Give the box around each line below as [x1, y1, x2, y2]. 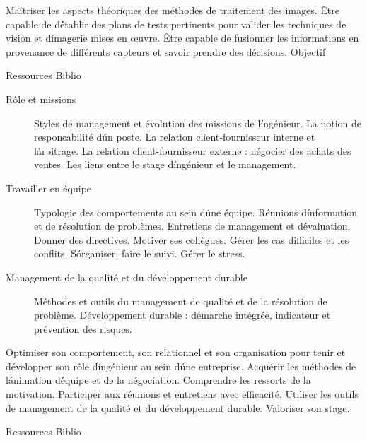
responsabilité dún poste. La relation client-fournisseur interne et [34, 129, 315, 144]
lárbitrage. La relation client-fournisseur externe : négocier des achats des [34, 143, 351, 158]
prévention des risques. [34, 321, 132, 336]
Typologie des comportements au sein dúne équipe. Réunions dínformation [34, 204, 358, 219]
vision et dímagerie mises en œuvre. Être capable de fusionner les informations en [6, 30, 359, 45]
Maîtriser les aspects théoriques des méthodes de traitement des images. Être [6, 3, 339, 17]
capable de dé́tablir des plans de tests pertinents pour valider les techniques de [6, 16, 346, 31]
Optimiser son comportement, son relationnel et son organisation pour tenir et [6, 345, 346, 360]
